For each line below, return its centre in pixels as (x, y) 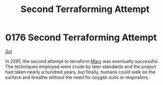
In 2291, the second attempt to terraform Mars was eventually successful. (82, 61)
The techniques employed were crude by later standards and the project (81, 66)
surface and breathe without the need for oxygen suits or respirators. (77, 77)
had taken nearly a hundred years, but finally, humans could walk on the (80, 72)
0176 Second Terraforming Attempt (81, 37)
